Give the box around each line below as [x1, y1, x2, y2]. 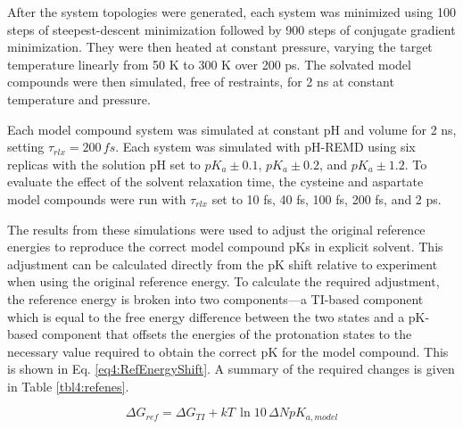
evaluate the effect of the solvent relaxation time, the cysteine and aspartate [7, 172, 424, 191]
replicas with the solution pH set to [7, 154, 201, 173]
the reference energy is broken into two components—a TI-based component [7, 289, 424, 308]
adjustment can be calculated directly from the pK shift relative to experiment [7, 254, 438, 273]
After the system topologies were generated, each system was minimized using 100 [7, 3, 457, 21]
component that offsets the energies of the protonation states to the [41, 325, 412, 343]
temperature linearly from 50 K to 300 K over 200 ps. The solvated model [7, 54, 411, 73]
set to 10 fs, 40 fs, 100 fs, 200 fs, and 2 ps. [211, 189, 442, 208]
